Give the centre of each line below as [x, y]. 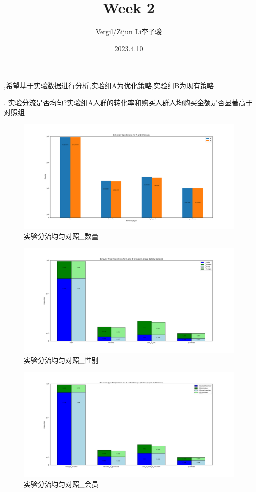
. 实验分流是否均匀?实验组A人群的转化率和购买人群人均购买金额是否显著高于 [128, 102]
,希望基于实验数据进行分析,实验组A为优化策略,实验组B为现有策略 [109, 85]
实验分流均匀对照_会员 [61, 484]
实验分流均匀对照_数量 [61, 236]
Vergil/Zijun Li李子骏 [129, 31]
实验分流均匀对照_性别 [61, 359]
